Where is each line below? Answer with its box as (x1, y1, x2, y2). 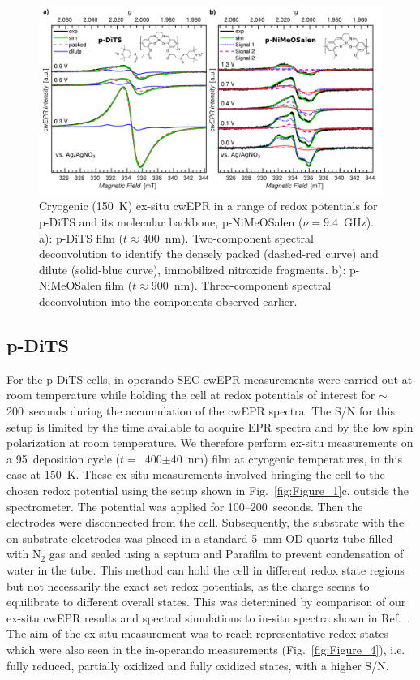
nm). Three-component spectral (174, 277, 332, 294)
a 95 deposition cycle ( (6, 450, 121, 467)
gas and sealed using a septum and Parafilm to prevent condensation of (49, 545, 404, 562)
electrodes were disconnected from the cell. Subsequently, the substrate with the (6, 514, 405, 531)
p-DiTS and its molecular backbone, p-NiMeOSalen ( (39, 213, 303, 230)
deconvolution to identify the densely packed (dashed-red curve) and (39, 245, 379, 262)
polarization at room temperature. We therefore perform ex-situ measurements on (6, 434, 414, 451)
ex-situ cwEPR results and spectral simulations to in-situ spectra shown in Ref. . (6, 609, 410, 626)
